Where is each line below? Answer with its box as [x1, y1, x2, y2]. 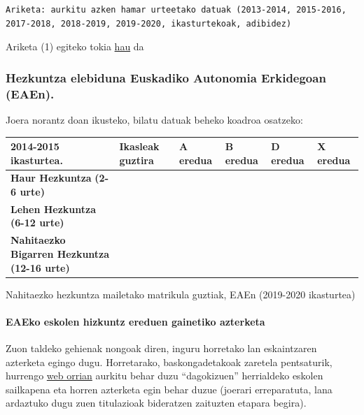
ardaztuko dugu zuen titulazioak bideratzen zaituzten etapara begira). [6, 395, 307, 410]
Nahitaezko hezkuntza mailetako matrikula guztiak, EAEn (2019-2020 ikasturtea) [6, 286, 356, 301]
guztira [119, 152, 154, 167]
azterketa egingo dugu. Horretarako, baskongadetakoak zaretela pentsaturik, [6, 354, 332, 369]
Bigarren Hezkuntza [10, 246, 110, 261]
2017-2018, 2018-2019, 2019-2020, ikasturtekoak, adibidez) [6, 18, 292, 29]
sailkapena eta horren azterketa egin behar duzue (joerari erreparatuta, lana [6, 381, 332, 396]
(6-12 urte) [10, 215, 64, 230]
